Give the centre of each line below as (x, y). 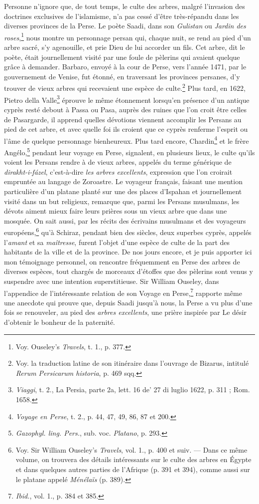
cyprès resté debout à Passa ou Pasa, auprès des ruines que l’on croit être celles (125, 109)
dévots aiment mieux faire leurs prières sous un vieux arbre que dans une (116, 211)
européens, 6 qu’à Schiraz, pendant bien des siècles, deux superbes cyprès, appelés (128, 231)
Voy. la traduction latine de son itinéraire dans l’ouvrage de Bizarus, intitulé (132, 363)
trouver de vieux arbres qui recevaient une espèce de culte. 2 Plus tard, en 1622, (125, 87)
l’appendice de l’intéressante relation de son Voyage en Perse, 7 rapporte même (123, 292)
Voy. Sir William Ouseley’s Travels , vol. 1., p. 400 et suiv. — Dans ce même (131, 449)
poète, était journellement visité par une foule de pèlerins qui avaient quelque (122, 57)
